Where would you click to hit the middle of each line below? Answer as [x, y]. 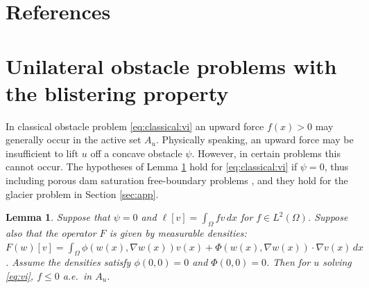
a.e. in [77, 276]
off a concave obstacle [136, 153]
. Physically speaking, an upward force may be [255, 139]
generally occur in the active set [74, 139]
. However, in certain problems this [266, 153]
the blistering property [117, 92]
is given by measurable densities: [178, 233]
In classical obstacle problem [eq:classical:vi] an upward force [135, 126]
